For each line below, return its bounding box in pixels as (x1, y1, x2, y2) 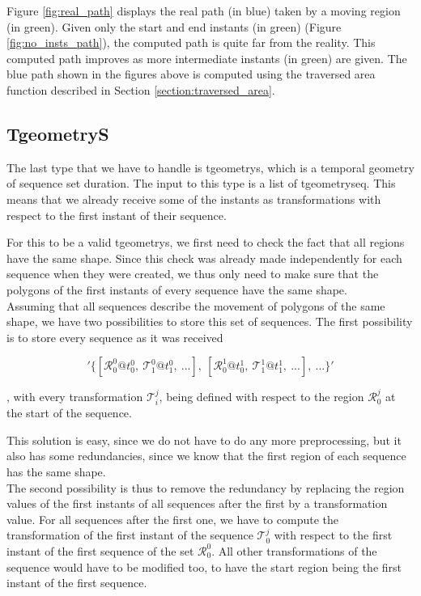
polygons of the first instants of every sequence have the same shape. (6, 281, 347, 298)
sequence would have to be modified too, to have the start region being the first (6, 558, 402, 575)
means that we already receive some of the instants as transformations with (6, 190, 381, 207)
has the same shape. (6, 463, 106, 480)
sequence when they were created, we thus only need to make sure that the (6, 265, 379, 282)
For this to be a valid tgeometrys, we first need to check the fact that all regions (6, 234, 405, 251)
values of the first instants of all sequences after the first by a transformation (6, 495, 388, 512)
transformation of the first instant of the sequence (6, 526, 253, 543)
